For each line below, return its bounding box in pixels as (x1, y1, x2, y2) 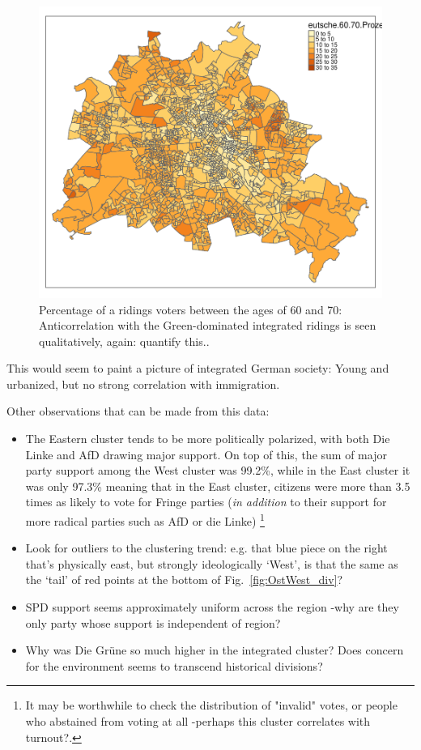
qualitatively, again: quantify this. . (39, 332, 210, 349)
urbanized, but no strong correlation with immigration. (6, 375, 280, 392)
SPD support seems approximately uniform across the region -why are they (25, 599, 399, 616)
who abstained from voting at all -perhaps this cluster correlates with (25, 713, 371, 730)
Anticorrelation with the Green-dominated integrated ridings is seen (39, 317, 376, 334)
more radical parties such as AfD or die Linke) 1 (25, 510, 265, 529)
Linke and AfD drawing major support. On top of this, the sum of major (25, 445, 387, 462)
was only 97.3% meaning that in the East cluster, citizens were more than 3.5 (25, 477, 410, 494)
